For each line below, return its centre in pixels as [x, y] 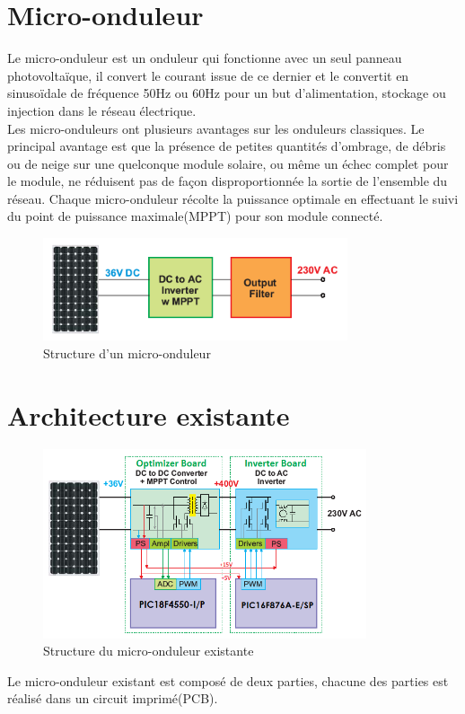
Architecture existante [149, 414]
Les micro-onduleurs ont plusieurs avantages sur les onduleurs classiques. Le [216, 128]
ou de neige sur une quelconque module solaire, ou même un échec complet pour [228, 163]
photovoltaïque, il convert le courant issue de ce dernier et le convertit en [208, 75]
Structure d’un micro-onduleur [127, 353]
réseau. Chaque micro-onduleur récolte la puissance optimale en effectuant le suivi [233, 198]
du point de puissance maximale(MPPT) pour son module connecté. [195, 216]
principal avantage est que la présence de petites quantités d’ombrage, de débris [227, 146]
